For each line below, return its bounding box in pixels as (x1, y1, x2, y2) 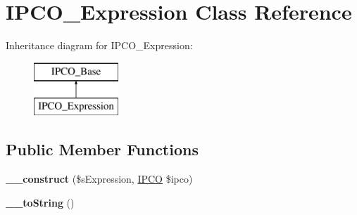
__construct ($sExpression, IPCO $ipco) (6, 171, 193, 186)
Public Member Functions (6, 138, 199, 160)
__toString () (6, 195, 75, 209)
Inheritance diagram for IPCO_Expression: (6, 38, 193, 53)
